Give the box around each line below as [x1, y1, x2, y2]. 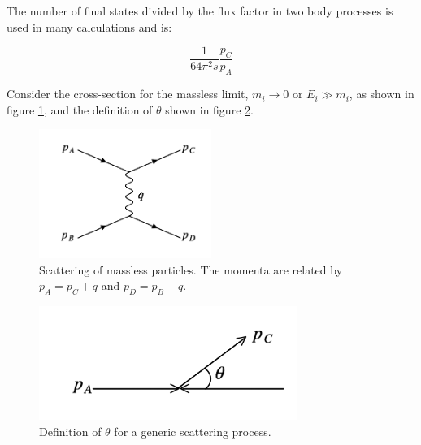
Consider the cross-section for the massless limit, [7, 85, 249, 102]
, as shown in [349, 85, 414, 102]
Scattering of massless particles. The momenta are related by [39, 261, 343, 278]
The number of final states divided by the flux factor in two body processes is [7, 2, 393, 19]
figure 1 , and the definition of [7, 101, 153, 118]
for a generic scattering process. [114, 422, 271, 439]
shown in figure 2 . [165, 101, 254, 118]
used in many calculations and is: [7, 18, 172, 35]
